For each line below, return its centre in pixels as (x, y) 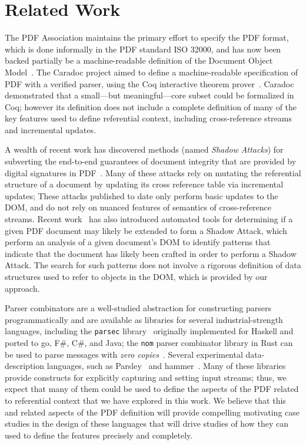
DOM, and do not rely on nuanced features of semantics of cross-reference (138, 207)
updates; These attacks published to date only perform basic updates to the (142, 195)
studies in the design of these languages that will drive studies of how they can (147, 423)
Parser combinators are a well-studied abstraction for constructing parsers (138, 308)
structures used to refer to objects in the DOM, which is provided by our (136, 276)
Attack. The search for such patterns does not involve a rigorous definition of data (153, 265)
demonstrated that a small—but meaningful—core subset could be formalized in (149, 95)
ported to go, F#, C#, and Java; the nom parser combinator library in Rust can (149, 343)
